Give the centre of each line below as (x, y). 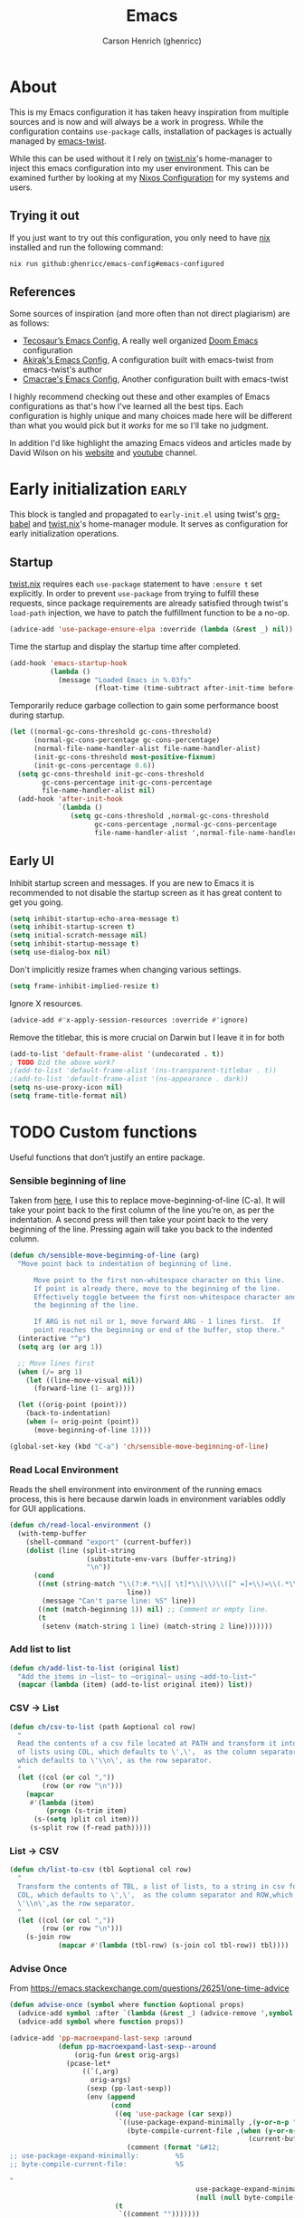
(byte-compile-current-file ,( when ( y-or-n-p (214, 2131)
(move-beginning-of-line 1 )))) (92, 1430)
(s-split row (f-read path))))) (90, 1828)
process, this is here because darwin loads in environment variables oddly (148, 1499)
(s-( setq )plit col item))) (86, 1820)
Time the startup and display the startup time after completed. (125, 646)
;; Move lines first (56, 1363)
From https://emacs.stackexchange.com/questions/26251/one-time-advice (149, 1988)
